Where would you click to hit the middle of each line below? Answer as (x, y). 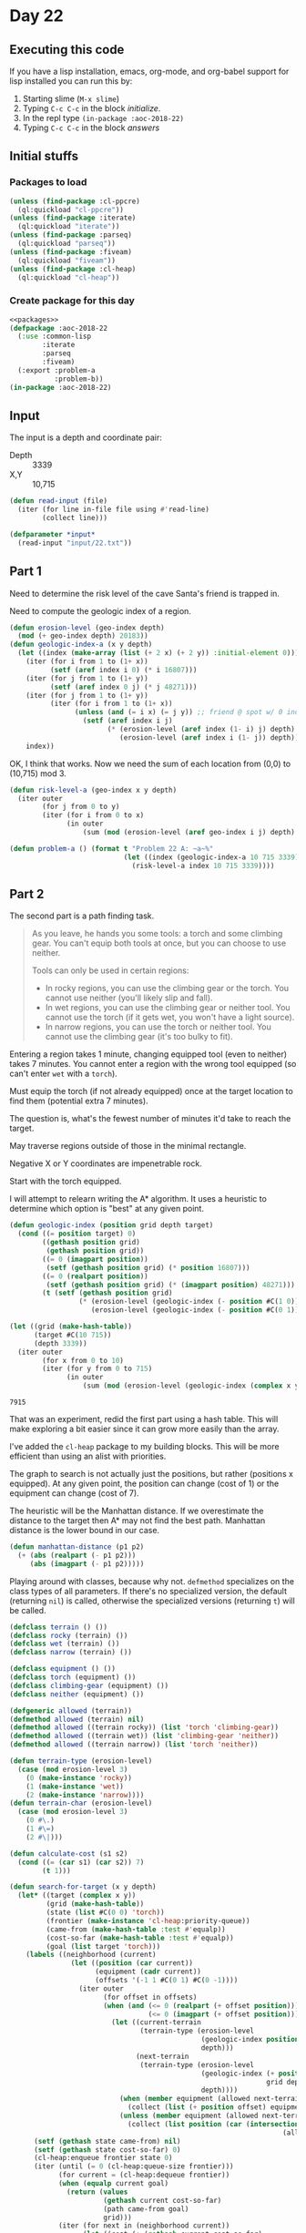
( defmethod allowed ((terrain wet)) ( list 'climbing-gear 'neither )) (144, 1736)
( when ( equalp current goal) (113, 2184)
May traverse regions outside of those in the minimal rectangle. (128, 1146)
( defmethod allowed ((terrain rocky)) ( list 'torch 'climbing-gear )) (144, 1727)
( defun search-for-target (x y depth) (83, 1887)
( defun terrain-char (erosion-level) (81, 1803)
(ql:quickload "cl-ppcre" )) (71, 210)
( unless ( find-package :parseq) (71, 235)
